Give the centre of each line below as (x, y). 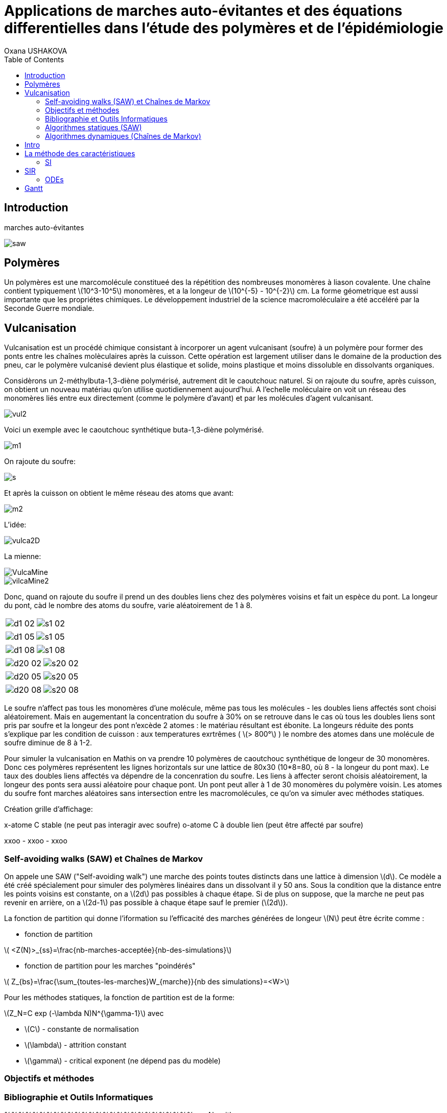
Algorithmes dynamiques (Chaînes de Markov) (123, 136)
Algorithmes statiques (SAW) (93, 127)
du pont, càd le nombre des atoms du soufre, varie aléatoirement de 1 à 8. (128, 606)
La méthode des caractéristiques (80, 153)
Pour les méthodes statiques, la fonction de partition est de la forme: (120, 998)
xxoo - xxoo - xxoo (36, 841)
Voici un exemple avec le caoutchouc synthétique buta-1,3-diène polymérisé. (134, 430)
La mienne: (23, 556)
